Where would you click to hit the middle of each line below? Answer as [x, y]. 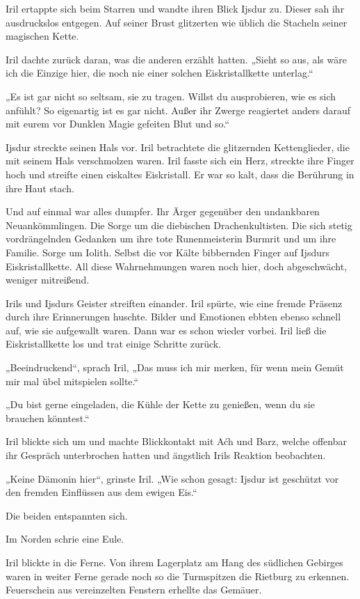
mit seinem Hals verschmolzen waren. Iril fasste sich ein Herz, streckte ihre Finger [180, 161]
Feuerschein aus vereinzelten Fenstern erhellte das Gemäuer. [134, 590]
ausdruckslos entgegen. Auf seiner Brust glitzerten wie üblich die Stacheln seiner [177, 22]
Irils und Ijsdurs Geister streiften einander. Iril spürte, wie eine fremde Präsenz [174, 303]
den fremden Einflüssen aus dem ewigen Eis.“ [101, 492]
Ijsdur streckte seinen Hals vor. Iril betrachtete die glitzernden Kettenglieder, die [178, 147]
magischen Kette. [42, 36]
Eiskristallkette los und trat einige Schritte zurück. [114, 344]
